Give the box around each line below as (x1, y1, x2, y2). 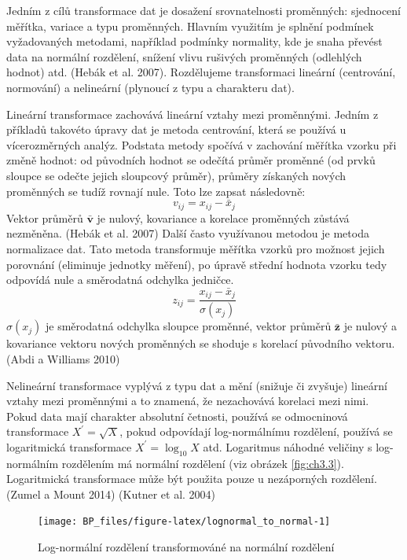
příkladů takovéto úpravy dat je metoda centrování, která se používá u (6, 121, 346, 138)
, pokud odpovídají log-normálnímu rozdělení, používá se (119, 423, 393, 440)
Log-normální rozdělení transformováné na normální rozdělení (38, 539, 335, 555)
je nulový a (343, 318, 397, 334)
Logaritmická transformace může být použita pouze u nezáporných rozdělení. (6, 470, 377, 487)
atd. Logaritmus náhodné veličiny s (203, 438, 372, 455)
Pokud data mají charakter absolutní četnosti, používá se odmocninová (6, 407, 348, 424)
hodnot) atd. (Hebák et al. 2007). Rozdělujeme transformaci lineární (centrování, (6, 64, 396, 80)
